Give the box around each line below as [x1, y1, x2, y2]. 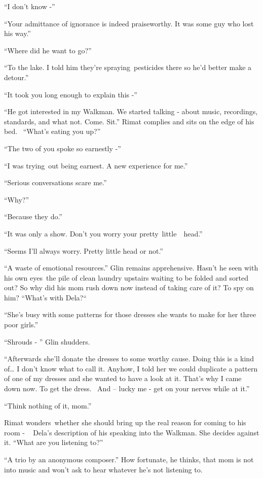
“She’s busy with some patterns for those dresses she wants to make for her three [4, 309, 256, 320]
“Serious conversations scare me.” [4, 177, 107, 188]
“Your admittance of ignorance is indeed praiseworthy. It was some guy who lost [4, 18, 254, 28]
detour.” [4, 72, 29, 82]
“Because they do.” [4, 211, 62, 222]
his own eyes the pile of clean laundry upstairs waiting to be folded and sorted [4, 272, 248, 283]
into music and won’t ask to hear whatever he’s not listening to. [4, 464, 203, 474]
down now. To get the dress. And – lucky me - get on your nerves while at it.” [4, 383, 250, 394]
